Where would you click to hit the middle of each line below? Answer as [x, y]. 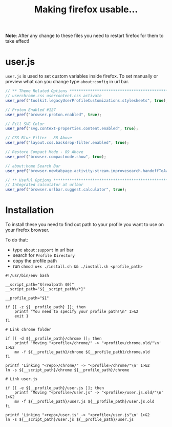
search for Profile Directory [44, 255]
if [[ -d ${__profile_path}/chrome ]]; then [53, 339]
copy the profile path [35, 261]
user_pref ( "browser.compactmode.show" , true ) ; [56, 157]
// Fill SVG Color [25, 124]
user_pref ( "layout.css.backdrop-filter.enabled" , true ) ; [67, 143]
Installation [30, 210]
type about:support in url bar [43, 250]
